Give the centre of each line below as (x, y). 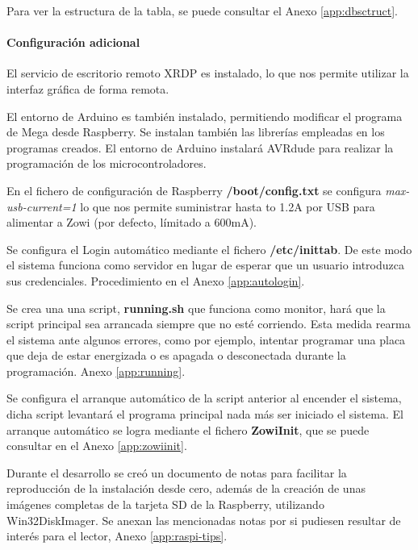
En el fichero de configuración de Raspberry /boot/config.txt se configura (194, 190)
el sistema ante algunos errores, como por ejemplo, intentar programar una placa (206, 339)
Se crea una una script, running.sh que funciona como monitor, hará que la (196, 308)
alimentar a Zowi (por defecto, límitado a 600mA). (132, 222)
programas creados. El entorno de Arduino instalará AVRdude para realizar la (200, 147)
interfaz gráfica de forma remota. (88, 88)
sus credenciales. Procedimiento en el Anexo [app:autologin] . (156, 280)
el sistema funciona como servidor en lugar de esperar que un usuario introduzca (205, 265)
